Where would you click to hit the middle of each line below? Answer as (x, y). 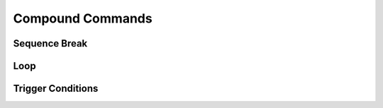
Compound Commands (83, 18)
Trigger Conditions (56, 89)
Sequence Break (50, 43)
